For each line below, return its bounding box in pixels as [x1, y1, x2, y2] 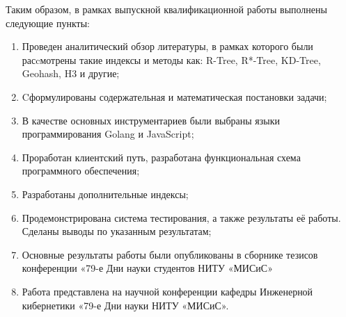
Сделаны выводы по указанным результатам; [22, 224, 212, 238]
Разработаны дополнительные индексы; [22, 186, 189, 201]
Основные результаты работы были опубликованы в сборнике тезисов [22, 247, 318, 261]
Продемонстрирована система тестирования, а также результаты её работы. [22, 210, 341, 225]
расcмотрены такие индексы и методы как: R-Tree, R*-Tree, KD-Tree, [22, 52, 321, 67]
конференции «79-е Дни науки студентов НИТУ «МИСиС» [22, 261, 273, 275]
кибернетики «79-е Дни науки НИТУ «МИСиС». [22, 298, 229, 312]
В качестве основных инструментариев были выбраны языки [22, 113, 281, 127]
